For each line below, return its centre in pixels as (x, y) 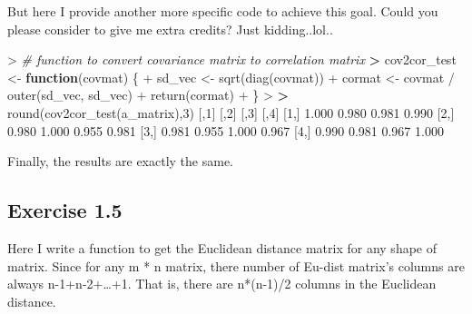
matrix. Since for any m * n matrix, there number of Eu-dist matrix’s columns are (236, 265)
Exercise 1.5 (65, 210)
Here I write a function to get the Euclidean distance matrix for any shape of (222, 247)
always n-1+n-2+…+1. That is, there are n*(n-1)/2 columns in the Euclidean (222, 284)
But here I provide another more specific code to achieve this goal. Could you (223, 11)
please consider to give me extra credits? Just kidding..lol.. (170, 29)
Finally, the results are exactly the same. (120, 161)
